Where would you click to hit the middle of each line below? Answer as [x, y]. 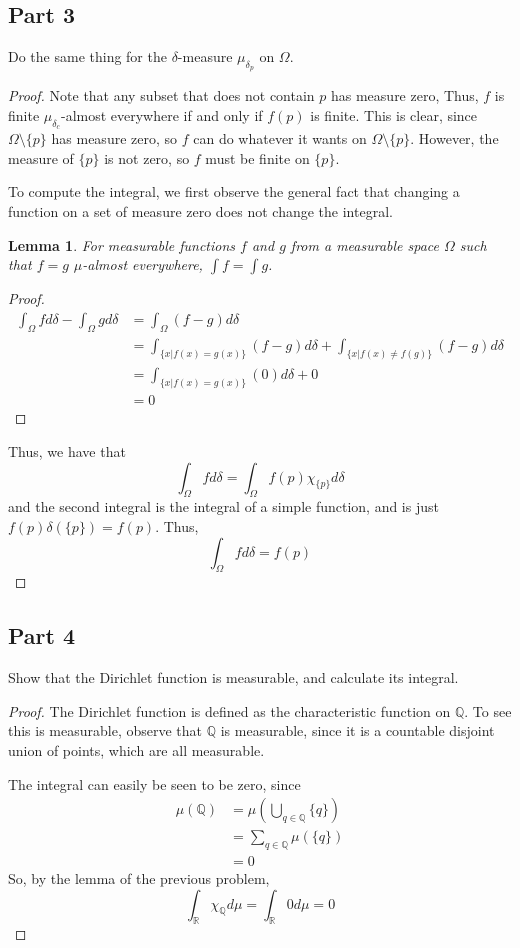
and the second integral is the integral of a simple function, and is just [223, 506]
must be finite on [257, 157]
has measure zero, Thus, [404, 95]
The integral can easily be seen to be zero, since [154, 783]
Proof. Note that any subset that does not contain [161, 95]
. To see [488, 710]
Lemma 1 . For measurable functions [122, 244]
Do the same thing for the [87, 56]
